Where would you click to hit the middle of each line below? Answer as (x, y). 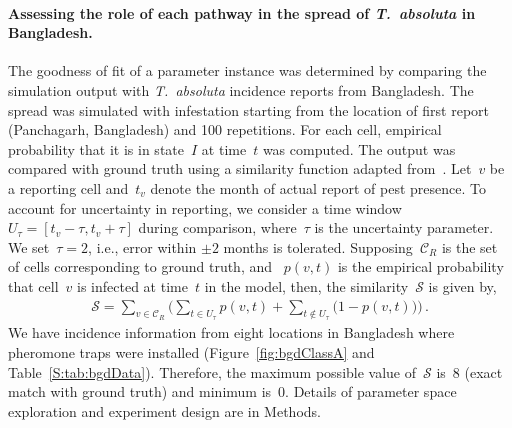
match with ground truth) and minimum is (140, 391)
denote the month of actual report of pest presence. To (318, 187)
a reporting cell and (68, 187)
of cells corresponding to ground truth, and (140, 266)
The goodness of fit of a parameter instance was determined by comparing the (247, 70)
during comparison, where (217, 227)
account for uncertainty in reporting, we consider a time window (205, 207)
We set (29, 246)
